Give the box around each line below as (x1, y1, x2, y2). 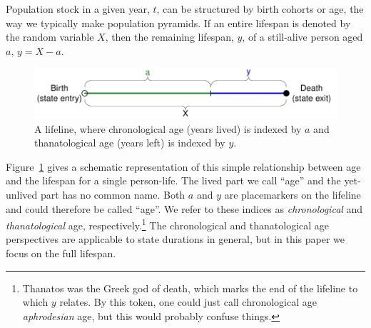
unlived (6, 187, 38, 202)
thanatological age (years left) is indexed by (34, 135, 225, 150)
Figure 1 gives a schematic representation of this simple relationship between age (6, 159, 361, 174)
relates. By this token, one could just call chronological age (59, 294, 317, 309)
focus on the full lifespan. (6, 246, 116, 261)
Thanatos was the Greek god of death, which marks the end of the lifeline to (22, 280, 358, 295)
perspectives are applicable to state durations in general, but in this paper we (6, 232, 345, 247)
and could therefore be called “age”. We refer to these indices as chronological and (6, 201, 363, 216)
